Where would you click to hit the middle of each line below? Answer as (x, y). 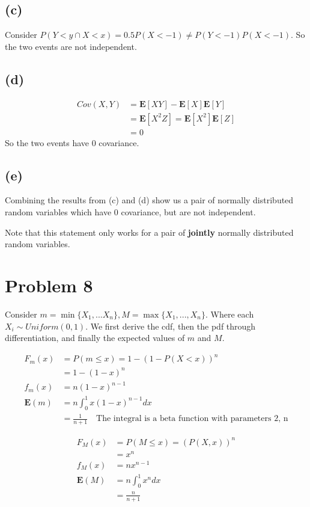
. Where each (230, 314)
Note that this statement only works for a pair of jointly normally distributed (149, 232)
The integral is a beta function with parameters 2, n (192, 419)
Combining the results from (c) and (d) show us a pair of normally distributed (149, 200)
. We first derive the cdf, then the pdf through (171, 326)
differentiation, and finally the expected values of (95, 338)
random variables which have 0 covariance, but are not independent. (130, 212)
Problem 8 (49, 285)
